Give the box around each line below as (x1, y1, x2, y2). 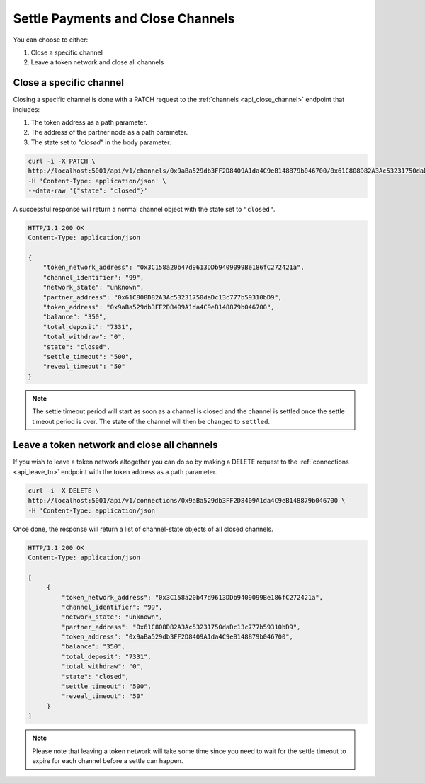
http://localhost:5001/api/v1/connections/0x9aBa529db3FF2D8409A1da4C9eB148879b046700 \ (28, 496, 346, 505)
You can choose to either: (13, 35, 89, 44)
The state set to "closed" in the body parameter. (30, 138, 171, 147)
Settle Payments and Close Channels (13, 11, 235, 26)
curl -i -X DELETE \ (28, 486, 99, 495)
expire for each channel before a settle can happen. (32, 756, 183, 765)
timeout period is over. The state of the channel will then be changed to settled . (32, 417, 271, 425)
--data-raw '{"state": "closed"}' (28, 186, 148, 195)
